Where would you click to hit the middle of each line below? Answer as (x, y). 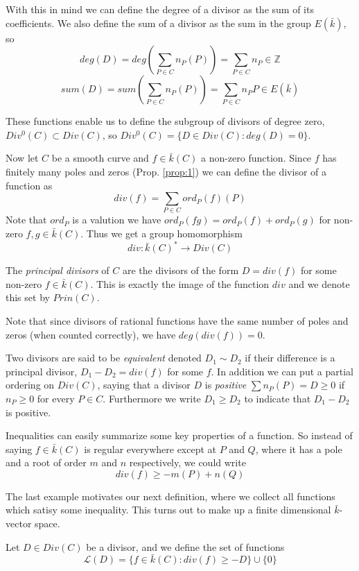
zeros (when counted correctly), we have (91, 334)
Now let (22, 158)
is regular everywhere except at (150, 449)
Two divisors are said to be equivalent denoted (104, 358)
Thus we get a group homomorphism (164, 233)
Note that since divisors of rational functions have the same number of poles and (177, 320)
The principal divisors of (58, 270)
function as (29, 185)
